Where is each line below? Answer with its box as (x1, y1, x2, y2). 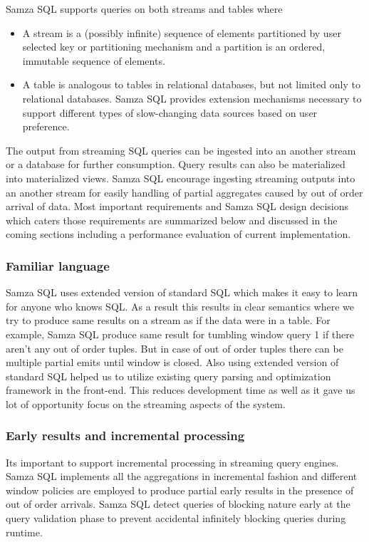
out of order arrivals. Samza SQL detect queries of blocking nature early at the (6, 496, 350, 511)
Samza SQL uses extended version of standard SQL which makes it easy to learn (6, 285, 358, 300)
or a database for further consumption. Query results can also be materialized (6, 157, 345, 172)
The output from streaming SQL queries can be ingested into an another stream (6, 142, 356, 157)
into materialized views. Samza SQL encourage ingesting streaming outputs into (6, 170, 355, 185)
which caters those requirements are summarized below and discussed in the (6, 212, 338, 227)
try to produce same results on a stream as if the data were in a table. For (6, 313, 331, 328)
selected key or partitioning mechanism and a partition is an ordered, (22, 39, 326, 54)
